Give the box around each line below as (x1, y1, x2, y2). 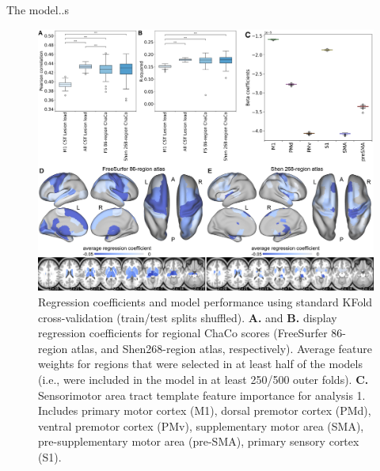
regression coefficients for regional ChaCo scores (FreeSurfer (38, 325, 328, 341)
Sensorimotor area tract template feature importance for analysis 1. (38, 386, 366, 403)
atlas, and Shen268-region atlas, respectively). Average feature (71, 340, 372, 356)
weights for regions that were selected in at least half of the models (38, 355, 363, 372)
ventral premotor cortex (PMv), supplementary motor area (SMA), (38, 417, 364, 434)
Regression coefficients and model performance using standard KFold (38, 294, 373, 310)
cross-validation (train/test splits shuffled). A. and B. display (38, 309, 337, 325)
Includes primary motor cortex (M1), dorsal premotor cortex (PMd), (38, 402, 371, 419)
